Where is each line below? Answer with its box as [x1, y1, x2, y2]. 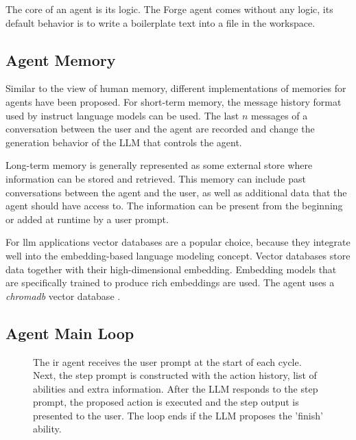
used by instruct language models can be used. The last [5, 108, 239, 122]
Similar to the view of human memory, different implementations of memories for [5, 81, 346, 95]
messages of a [251, 108, 308, 122]
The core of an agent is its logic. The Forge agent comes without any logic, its [5, 2, 333, 16]
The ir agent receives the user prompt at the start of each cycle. [33, 354, 302, 369]
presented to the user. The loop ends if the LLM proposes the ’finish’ [33, 408, 323, 422]
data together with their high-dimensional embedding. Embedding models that [5, 262, 337, 276]
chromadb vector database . [5, 288, 121, 303]
